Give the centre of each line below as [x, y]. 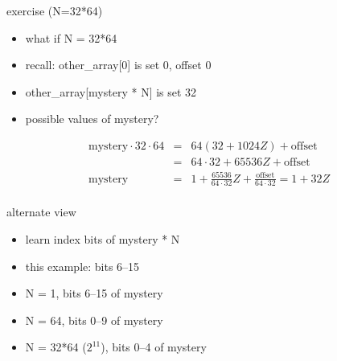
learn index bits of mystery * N [103, 239]
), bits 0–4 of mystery [154, 347]
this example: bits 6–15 [82, 266]
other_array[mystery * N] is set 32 [111, 91]
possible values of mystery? [92, 119]
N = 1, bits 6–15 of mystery [94, 293]
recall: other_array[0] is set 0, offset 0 [118, 65]
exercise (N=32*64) [55, 10]
